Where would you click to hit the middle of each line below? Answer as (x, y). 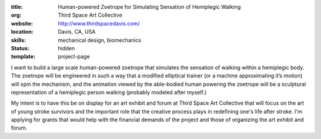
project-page (74, 57)
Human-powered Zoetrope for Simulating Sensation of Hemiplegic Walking (149, 7)
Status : (20, 48)
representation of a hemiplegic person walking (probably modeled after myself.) (109, 92)
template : (23, 57)
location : (22, 32)
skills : (18, 40)
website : (22, 23)
